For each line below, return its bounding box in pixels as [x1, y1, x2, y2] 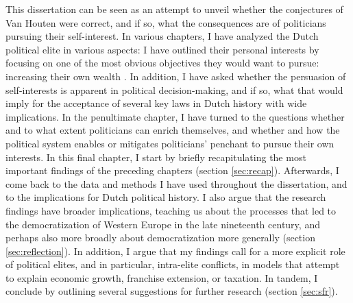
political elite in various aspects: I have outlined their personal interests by [5, 42, 319, 56]
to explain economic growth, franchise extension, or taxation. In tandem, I [5, 270, 318, 284]
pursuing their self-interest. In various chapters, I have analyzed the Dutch [5, 29, 319, 43]
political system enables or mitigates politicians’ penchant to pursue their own [5, 136, 334, 150]
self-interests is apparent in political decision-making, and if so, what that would [5, 82, 343, 97]
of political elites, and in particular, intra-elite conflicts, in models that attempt [5, 257, 340, 271]
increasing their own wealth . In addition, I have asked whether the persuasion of [5, 69, 346, 83]
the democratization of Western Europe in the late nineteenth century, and [5, 217, 320, 231]
